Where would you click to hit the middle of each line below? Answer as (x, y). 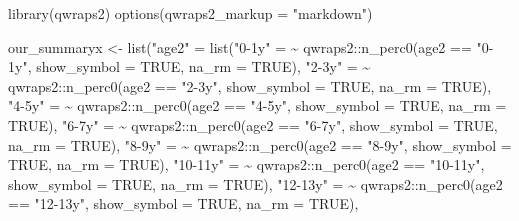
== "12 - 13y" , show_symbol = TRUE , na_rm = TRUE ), (183, 203)
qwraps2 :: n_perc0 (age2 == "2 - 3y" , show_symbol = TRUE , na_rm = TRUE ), (250, 85)
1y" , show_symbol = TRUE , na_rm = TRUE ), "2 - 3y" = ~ (189, 66)
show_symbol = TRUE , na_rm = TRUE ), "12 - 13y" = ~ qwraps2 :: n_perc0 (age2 (255, 183)
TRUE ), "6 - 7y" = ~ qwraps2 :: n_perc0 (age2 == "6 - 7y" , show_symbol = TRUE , (253, 124)
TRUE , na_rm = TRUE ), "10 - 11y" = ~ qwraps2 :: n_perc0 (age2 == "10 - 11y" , (246, 164)
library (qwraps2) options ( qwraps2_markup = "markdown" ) (190, 13)
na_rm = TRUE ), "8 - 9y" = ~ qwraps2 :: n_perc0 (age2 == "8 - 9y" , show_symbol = (260, 144)
